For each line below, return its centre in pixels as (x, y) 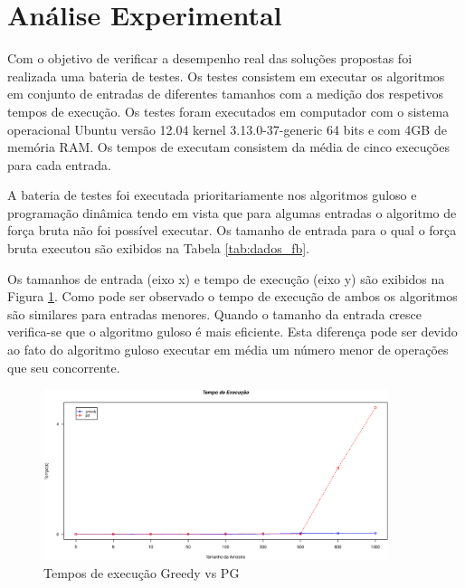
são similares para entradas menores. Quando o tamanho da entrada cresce (214, 313)
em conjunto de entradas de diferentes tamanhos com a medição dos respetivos (225, 94)
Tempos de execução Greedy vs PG (142, 572)
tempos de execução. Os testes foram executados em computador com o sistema (228, 111)
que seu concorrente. (64, 367)
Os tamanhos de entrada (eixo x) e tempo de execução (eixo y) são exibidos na (226, 278)
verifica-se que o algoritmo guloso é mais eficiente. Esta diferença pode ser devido (232, 332)
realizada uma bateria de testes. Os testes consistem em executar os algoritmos (226, 76)
